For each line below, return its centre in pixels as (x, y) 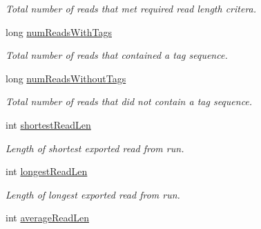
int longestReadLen (47, 171)
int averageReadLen (47, 218)
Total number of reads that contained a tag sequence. (117, 55)
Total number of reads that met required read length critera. (131, 8)
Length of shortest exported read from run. (95, 148)
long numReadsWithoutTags (66, 78)
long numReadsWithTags (59, 31)
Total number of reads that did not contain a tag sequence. (129, 101)
